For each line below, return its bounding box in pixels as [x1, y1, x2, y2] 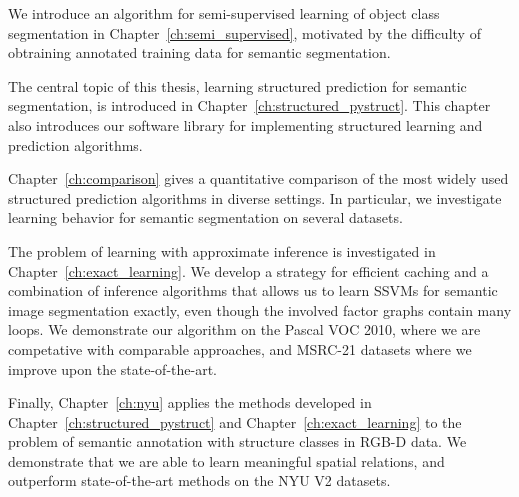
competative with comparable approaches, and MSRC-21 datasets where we [8, 338, 472, 359]
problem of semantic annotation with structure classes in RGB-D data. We [8, 431, 467, 452]
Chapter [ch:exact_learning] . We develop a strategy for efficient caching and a [8, 260, 489, 281]
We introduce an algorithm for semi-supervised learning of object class [8, 3, 440, 23]
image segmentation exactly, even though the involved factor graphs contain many [8, 299, 512, 320]
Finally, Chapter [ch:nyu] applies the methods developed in [8, 392, 372, 413]
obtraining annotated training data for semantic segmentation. [8, 42, 391, 63]
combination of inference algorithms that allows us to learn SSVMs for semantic [8, 280, 498, 301]
